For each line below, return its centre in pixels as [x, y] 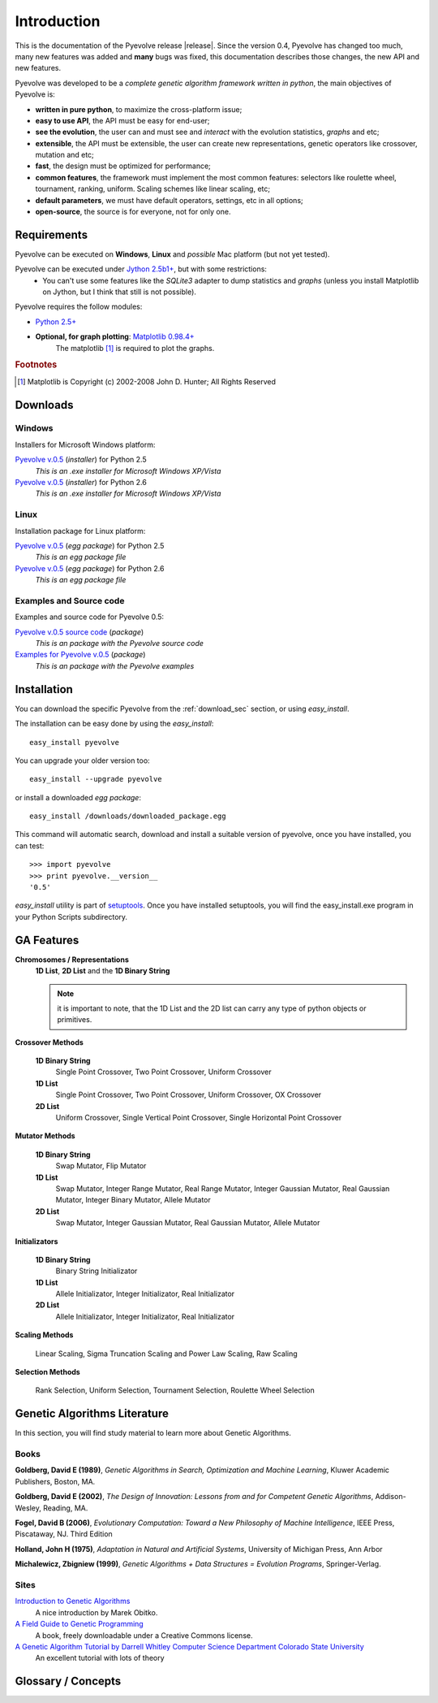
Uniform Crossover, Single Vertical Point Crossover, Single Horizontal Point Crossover [199, 1118]
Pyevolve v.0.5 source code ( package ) [79, 632]
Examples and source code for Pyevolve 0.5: [90, 617]
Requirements [52, 234]
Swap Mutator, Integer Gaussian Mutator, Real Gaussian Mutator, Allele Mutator [188, 1223]
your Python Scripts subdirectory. [71, 916]
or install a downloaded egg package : [78, 797]
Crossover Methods [49, 1042]
